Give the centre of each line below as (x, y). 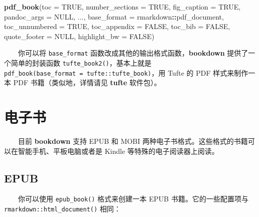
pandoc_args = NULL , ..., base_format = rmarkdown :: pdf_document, (114, 16)
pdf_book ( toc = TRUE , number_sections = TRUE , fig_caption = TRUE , (122, 7)
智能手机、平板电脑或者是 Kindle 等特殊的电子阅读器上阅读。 (118, 151)
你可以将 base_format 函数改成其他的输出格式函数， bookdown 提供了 (133, 53)
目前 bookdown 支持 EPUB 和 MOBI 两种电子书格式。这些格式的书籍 (133, 141)
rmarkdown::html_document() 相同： (62, 209)
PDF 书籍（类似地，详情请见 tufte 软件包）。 (87, 82)
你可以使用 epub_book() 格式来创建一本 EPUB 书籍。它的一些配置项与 (133, 199)
